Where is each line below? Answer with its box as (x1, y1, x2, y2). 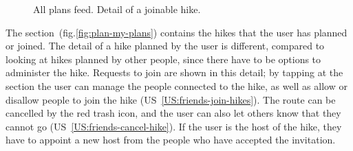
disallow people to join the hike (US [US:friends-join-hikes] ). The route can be (6, 92, 336, 106)
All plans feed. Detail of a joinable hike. (33, 2, 201, 16)
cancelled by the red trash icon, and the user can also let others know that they (6, 106, 341, 120)
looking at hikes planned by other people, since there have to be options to (6, 51, 321, 66)
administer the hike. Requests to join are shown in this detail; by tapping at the (6, 65, 343, 80)
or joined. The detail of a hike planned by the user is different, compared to (6, 38, 325, 53)
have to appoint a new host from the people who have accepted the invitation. (6, 132, 336, 147)
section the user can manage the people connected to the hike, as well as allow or (6, 78, 347, 93)
